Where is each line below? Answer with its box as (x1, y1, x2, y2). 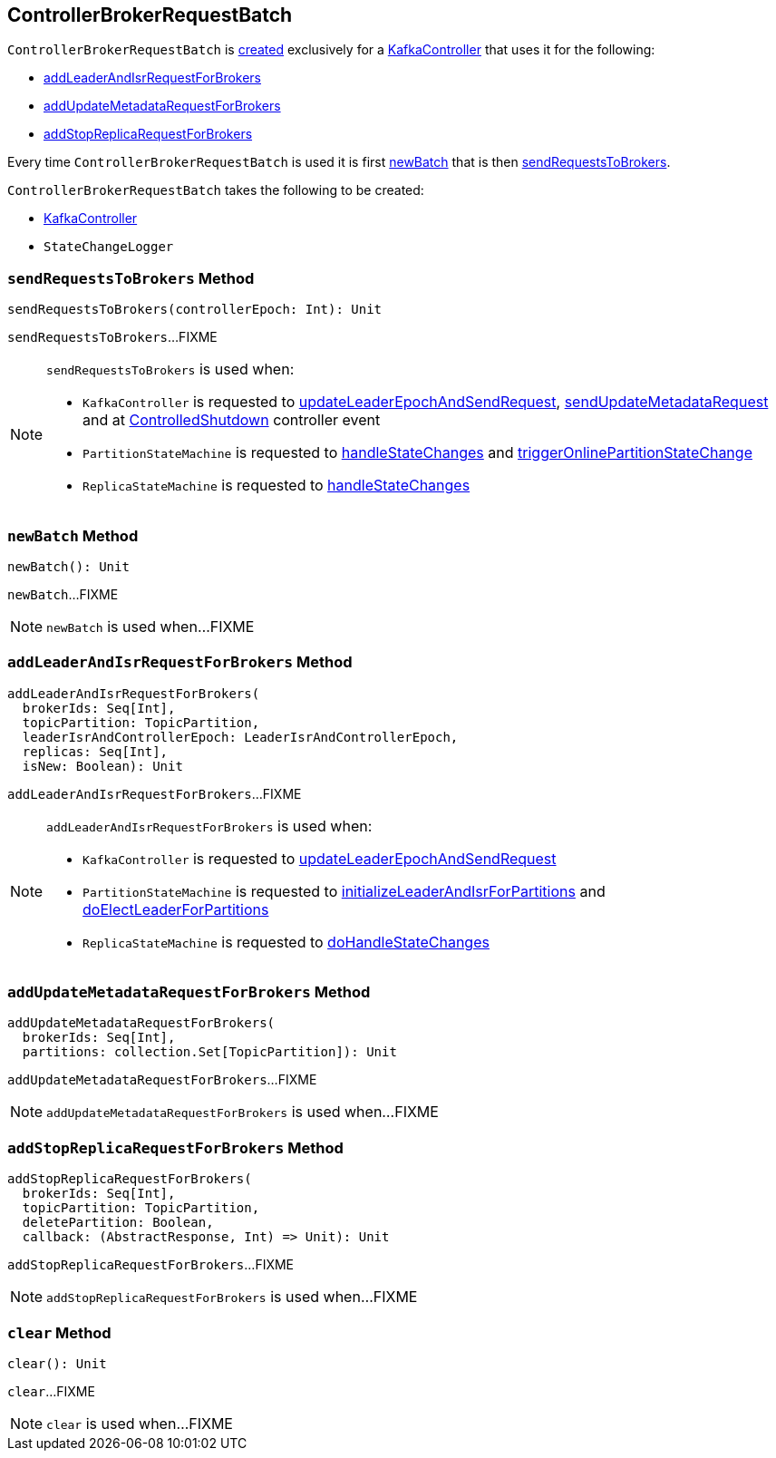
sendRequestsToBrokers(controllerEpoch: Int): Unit (7, 302, 383, 317)
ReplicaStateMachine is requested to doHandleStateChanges (82, 932, 490, 951)
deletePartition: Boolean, (22, 1215, 214, 1230)
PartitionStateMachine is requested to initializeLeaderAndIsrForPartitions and (82, 881, 606, 900)
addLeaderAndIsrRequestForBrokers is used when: (46, 816, 373, 835)
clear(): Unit (7, 1356, 107, 1371)
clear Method (7, 1323, 112, 1342)
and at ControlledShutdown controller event (82, 411, 381, 430)
